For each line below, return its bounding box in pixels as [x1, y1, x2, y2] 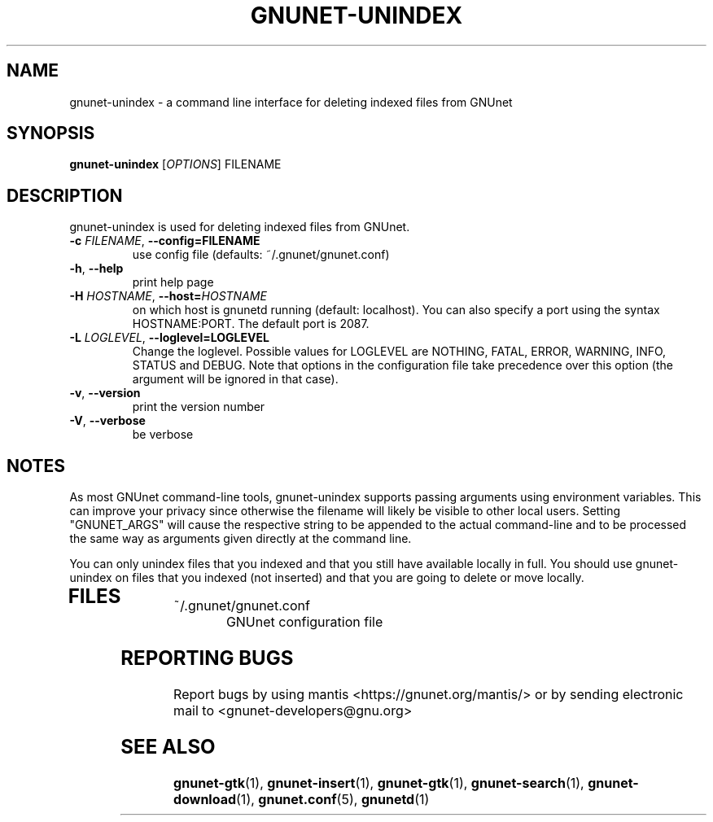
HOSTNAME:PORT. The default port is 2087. [132, 317, 370, 331]
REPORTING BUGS [120, 646, 294, 671]
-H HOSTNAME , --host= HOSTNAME [69, 289, 267, 304]
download [173, 790, 237, 807]
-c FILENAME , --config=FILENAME [69, 234, 260, 248]
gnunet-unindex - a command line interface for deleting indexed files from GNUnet [69, 94, 513, 109]
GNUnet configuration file [225, 614, 383, 631]
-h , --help [69, 261, 124, 276]
